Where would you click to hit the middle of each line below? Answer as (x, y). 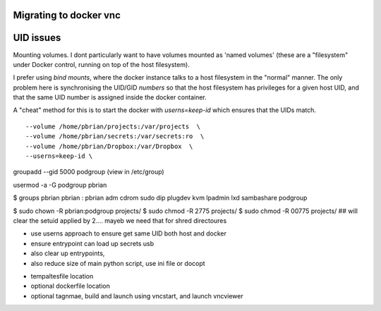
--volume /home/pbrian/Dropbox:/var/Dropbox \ (109, 146)
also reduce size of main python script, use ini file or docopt (118, 263)
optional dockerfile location (71, 286)
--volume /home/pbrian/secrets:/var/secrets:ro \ (115, 136)
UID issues (37, 38)
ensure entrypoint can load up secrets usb (92, 243)
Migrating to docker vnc (67, 15)
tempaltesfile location (62, 276)
